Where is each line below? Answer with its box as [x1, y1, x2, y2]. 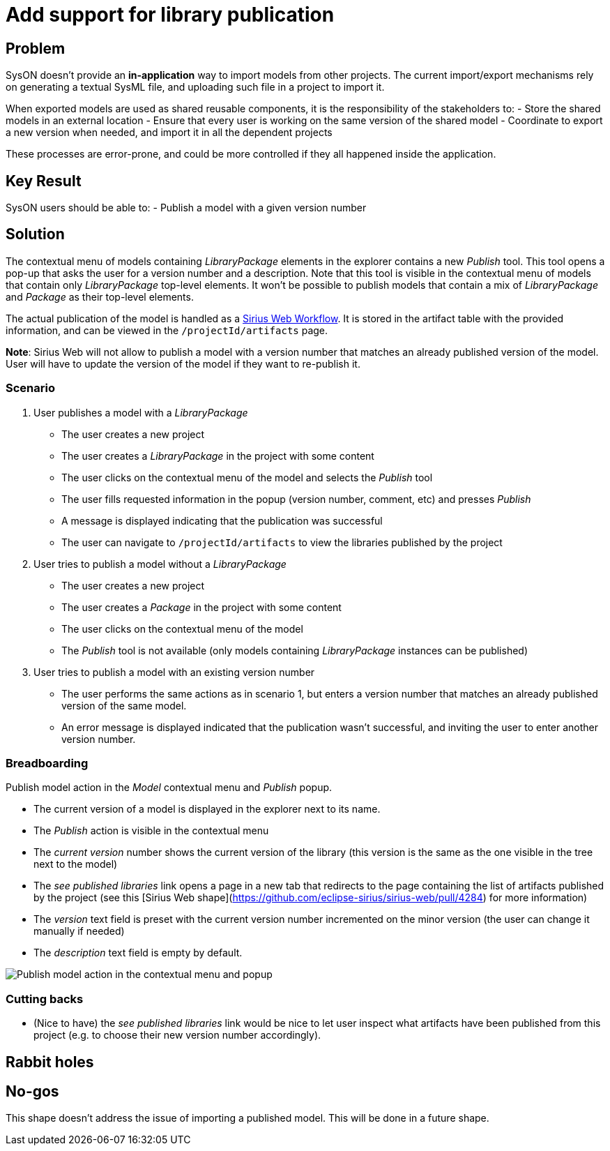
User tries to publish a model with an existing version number [33, 665, 315, 678]
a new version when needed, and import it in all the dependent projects [6, 126, 333, 139]
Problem [6, 39, 66, 57]
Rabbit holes [6, 1053, 94, 1071]
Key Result [6, 172, 82, 190]
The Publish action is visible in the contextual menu [33, 825, 269, 837]
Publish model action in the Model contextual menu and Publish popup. [6, 781, 333, 794]
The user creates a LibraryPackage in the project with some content [61, 449, 374, 462]
